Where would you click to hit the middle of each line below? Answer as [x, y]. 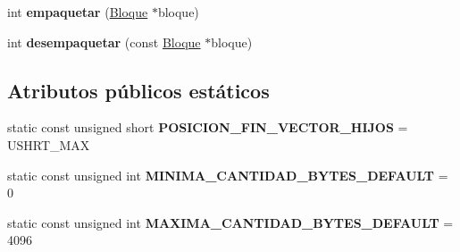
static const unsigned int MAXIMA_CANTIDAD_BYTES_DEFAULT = [230, 222]
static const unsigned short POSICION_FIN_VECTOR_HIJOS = [208, 127]
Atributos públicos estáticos [138, 90]
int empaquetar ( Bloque [78, 12]
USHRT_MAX [49, 144]
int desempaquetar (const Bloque [104, 42]
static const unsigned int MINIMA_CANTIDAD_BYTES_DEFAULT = [228, 175]
